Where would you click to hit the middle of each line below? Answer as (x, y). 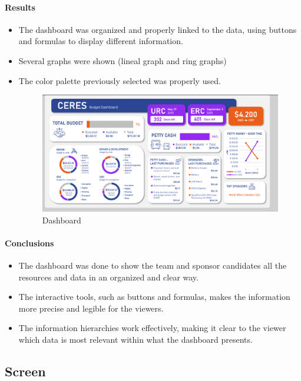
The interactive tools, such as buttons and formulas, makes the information (154, 297)
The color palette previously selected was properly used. (120, 80)
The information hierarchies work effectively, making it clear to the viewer (152, 328)
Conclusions (29, 243)
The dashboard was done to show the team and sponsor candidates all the (153, 265)
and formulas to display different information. (101, 41)
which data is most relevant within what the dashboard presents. (135, 340)
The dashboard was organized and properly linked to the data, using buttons (158, 29)
